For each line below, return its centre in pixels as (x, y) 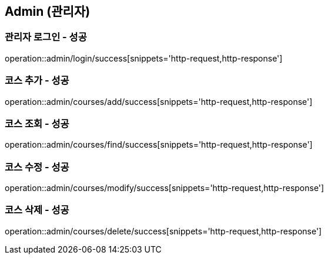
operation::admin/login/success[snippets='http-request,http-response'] (144, 58)
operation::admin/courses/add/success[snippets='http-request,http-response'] (159, 101)
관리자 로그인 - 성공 (46, 37)
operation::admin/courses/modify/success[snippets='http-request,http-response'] (165, 188)
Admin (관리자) (48, 11)
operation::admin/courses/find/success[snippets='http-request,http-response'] (159, 145)
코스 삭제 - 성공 (37, 210)
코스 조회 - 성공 (37, 123)
